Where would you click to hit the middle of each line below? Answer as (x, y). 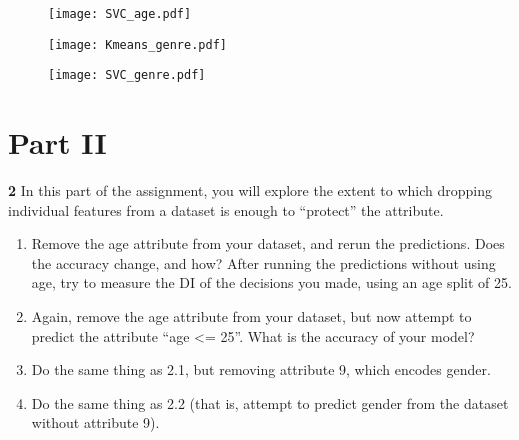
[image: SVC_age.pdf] (120, 14)
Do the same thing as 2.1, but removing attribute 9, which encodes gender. (261, 369)
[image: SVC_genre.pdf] (127, 75)
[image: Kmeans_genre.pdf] (137, 44)
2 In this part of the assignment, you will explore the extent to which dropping (250, 190)
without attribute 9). (95, 422)
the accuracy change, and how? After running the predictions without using (263, 262)
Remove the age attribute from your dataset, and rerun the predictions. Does (268, 243)
